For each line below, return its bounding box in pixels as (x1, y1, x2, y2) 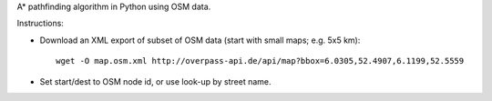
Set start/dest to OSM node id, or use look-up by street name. (39, 76, 272, 86)
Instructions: (16, 18, 64, 29)
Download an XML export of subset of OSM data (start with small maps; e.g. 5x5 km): (39, 35, 361, 45)
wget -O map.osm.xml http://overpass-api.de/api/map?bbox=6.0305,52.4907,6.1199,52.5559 (56, 56, 465, 66)
